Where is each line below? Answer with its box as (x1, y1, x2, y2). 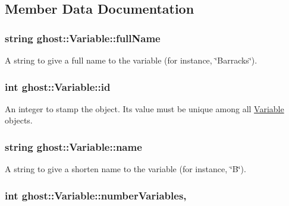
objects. (5, 114, 33, 126)
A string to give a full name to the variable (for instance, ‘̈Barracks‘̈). (5, 54, 257, 66)
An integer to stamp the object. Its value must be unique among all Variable (5, 102, 284, 115)
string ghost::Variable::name (5, 139, 142, 154)
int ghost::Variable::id (5, 79, 111, 94)
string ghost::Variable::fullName (5, 30, 161, 45)
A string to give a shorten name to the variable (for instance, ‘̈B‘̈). (5, 163, 246, 175)
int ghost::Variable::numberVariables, (5, 188, 187, 202)
